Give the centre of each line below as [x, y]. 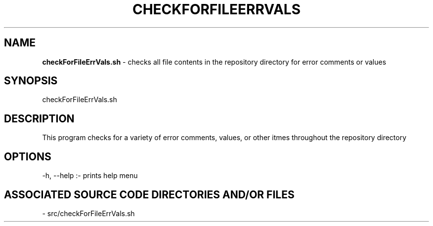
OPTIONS [28, 156]
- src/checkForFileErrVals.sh [88, 213]
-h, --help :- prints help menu [90, 176]
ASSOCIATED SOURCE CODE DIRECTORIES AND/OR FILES [149, 194]
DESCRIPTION [39, 118]
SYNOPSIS [31, 81]
